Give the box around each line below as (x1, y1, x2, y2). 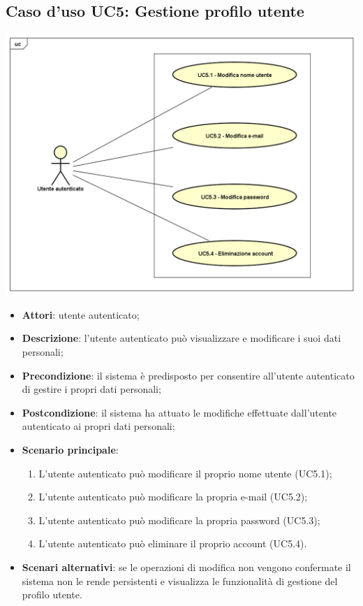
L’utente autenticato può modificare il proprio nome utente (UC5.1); (38, 466, 332, 480)
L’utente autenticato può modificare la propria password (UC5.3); (38, 512, 320, 527)
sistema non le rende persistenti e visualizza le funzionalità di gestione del (22, 573, 338, 588)
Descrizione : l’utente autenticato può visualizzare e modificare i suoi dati (22, 331, 341, 345)
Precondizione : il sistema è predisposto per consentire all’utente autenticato (22, 368, 355, 382)
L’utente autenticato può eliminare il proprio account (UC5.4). (38, 536, 307, 551)
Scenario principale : (22, 442, 119, 457)
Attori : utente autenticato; (22, 307, 140, 322)
